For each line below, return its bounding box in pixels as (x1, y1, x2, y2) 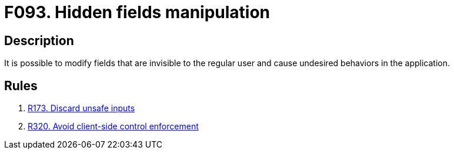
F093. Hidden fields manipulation (4, 2, 271, 22)
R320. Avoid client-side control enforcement (28, 121, 199, 132)
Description (4, 33, 74, 48)
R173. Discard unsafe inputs (28, 103, 135, 114)
